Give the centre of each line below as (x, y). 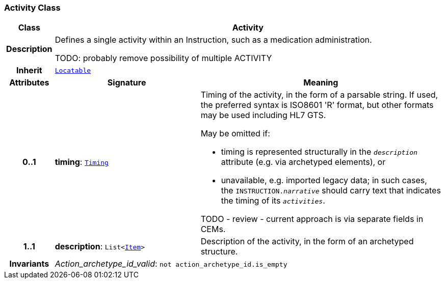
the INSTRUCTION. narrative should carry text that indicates (331, 191)
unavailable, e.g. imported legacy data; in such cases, (324, 180)
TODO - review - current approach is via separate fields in (312, 219)
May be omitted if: (235, 134)
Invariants (29, 264)
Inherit (29, 70)
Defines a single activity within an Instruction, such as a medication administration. (213, 40)
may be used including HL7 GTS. (263, 115)
